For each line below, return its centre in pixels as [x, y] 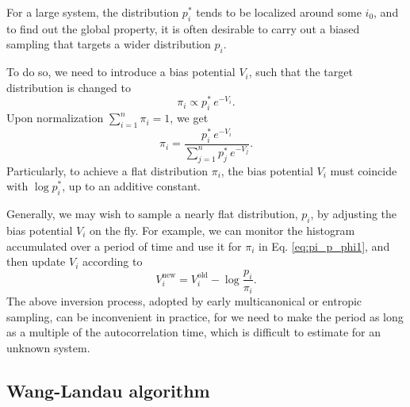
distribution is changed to [69, 87]
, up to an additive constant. [132, 186]
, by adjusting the [354, 214]
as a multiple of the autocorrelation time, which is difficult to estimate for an [194, 332]
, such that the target [301, 72]
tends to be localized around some [279, 12]
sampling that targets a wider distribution [109, 44]
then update [36, 261]
